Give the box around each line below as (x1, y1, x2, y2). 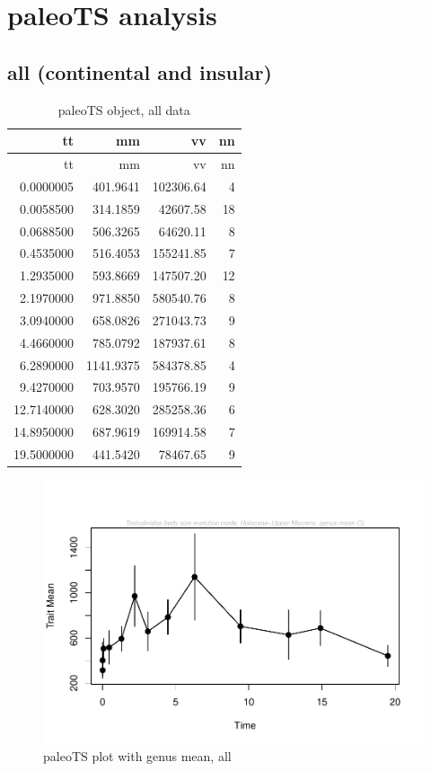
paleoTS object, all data (57, 100, 190, 119)
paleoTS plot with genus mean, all (43, 747, 232, 766)
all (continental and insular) (7, 58, 272, 85)
